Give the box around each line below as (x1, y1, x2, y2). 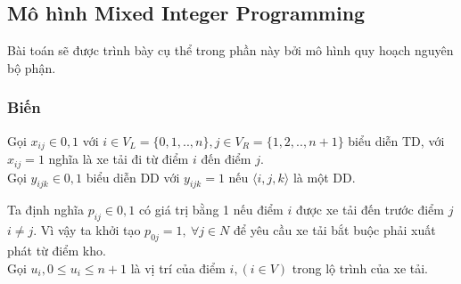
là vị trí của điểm (130, 258, 226, 277)
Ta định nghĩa (7, 200, 84, 219)
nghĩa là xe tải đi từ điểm (48, 150, 189, 168)
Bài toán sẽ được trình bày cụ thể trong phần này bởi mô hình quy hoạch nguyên (7, 41, 454, 60)
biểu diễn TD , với (348, 131, 445, 150)
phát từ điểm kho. (7, 240, 106, 259)
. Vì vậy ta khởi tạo (33, 221, 141, 239)
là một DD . (292, 167, 356, 186)
